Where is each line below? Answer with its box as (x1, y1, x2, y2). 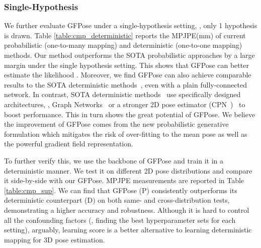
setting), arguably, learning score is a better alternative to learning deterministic (4, 224, 252, 235)
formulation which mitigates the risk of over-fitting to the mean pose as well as (4, 128, 247, 139)
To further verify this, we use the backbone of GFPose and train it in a (4, 155, 224, 166)
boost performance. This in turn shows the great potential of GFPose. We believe (4, 109, 255, 119)
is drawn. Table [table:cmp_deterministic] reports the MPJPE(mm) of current (4, 30, 246, 40)
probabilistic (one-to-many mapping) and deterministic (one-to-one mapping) (4, 40, 242, 50)
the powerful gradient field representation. (4, 138, 133, 149)
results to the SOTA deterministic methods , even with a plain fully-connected (4, 79, 247, 90)
